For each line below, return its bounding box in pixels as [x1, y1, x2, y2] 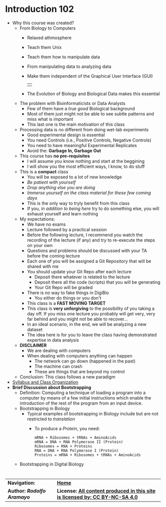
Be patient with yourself [27, 179, 76, 185]
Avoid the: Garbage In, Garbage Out [27, 148, 101, 153]
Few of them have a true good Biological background [27, 105, 135, 111]
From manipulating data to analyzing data [27, 63, 112, 69]
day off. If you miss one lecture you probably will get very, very [27, 310, 156, 316]
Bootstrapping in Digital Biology [19, 461, 84, 467]
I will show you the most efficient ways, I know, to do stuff [27, 163, 145, 169]
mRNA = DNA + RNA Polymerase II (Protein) [34, 439, 124, 444]
